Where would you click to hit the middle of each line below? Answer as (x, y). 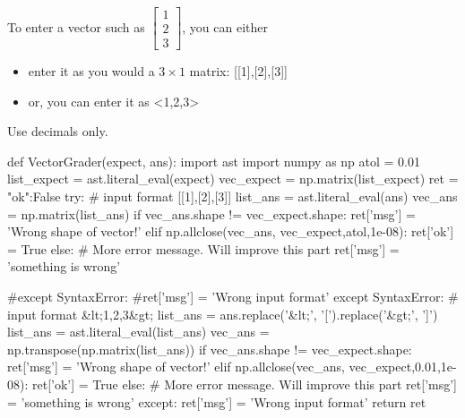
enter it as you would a (91, 71)
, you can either (225, 26)
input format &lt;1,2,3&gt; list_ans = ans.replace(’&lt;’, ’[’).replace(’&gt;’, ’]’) (223, 314)
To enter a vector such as (76, 26)
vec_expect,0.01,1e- (403, 367)
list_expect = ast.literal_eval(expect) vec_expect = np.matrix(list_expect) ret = (233, 179)
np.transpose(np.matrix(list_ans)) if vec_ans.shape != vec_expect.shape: (210, 349)
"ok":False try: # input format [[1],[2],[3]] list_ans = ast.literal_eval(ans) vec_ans (232, 196)
